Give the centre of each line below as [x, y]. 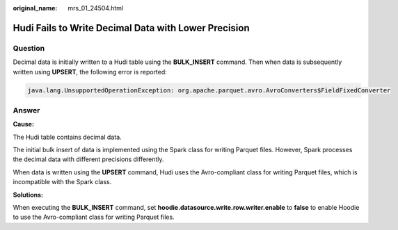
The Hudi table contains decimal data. [67, 137]
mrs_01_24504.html [96, 8]
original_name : [35, 8]
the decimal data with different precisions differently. [88, 159]
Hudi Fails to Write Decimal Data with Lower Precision [131, 28]
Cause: [24, 124]
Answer [26, 110]
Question [29, 48]
